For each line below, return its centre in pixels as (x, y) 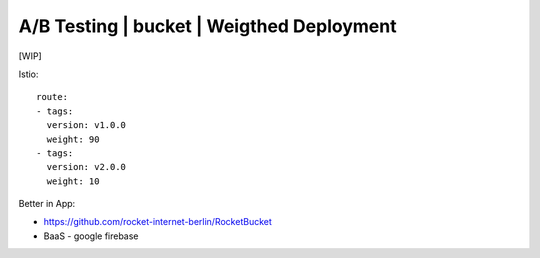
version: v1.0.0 (86, 125)
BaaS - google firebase (91, 236)
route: (52, 97)
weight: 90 (73, 139)
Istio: (28, 74)
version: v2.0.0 (86, 167)
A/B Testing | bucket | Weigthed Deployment (207, 26)
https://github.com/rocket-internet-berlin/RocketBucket (157, 222)
